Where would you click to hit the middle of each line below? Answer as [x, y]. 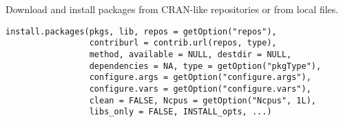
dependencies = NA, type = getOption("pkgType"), [205, 66]
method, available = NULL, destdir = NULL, [190, 54]
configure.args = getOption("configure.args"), [200, 78]
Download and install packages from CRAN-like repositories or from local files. [172, 9]
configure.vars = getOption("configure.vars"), [200, 89]
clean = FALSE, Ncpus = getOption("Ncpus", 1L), [203, 100]
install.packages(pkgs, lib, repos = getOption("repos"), [141, 31]
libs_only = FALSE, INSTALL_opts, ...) [180, 112]
